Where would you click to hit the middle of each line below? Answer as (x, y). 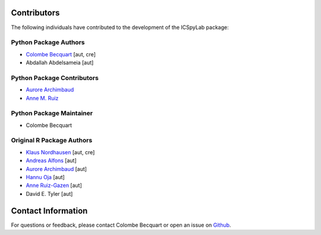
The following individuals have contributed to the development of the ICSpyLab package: (120, 27)
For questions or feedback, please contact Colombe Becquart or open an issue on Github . (121, 225)
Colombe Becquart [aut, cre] (61, 54)
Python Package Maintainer (52, 113)
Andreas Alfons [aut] (51, 161)
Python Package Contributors (55, 78)
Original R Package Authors (52, 141)
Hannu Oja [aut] (45, 177)
